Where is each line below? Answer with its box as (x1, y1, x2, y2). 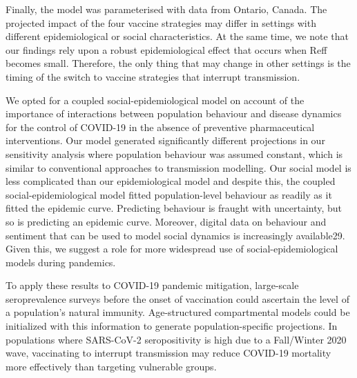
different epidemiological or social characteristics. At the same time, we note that (6, 29, 349, 43)
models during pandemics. (6, 255, 116, 269)
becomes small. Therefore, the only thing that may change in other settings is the (6, 56, 351, 70)
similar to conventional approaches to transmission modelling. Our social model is (6, 160, 351, 175)
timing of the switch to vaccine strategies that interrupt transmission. (6, 69, 300, 83)
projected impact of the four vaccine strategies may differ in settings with (6, 15, 316, 30)
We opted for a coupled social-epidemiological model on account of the (6, 92, 305, 107)
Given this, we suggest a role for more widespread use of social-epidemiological (6, 241, 338, 256)
